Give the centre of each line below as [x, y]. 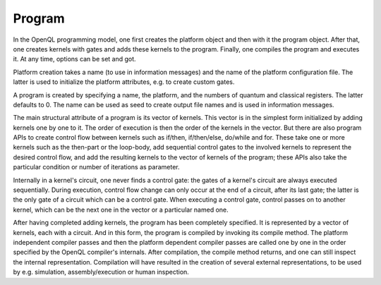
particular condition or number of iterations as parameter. [96, 167]
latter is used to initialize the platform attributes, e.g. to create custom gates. [124, 82]
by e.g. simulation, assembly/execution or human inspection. [101, 272]
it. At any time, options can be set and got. [75, 59]
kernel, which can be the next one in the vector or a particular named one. [121, 210]
